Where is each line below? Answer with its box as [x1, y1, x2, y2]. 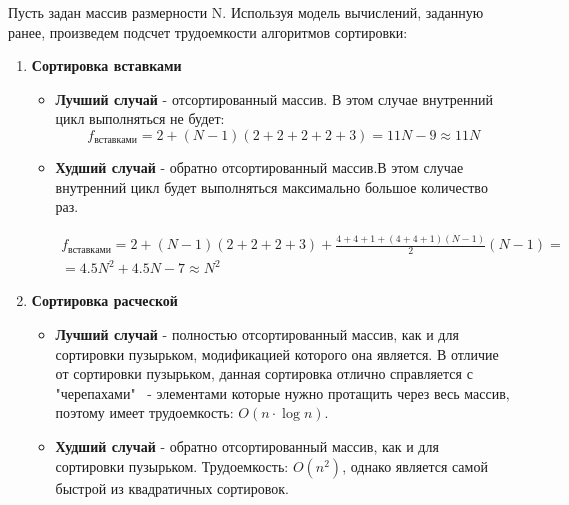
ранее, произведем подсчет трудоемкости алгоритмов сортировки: [8, 21, 408, 42]
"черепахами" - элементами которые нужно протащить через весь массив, [55, 382, 510, 403]
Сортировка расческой [31, 290, 178, 311]
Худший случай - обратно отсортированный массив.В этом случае [55, 156, 464, 177]
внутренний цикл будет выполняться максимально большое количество [55, 176, 488, 197]
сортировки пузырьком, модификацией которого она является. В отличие [55, 343, 499, 364]
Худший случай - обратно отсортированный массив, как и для [55, 436, 439, 457]
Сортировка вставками [31, 55, 182, 76]
